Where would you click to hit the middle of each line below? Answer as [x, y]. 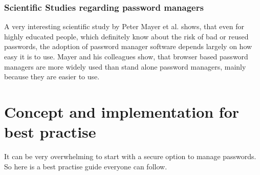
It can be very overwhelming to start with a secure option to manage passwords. [130, 156]
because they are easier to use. [52, 76]
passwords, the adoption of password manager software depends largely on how [128, 46]
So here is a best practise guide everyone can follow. [86, 166]
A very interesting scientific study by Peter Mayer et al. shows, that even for [124, 26]
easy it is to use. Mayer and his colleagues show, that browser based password [126, 56]
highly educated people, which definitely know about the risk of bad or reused [126, 36]
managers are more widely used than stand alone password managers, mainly [125, 66]
